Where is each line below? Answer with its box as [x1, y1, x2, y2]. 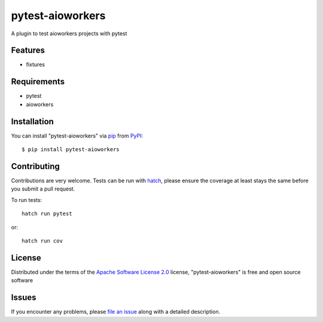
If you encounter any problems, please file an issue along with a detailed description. [11, 308, 221, 315]
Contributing [11, 161, 60, 171]
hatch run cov [22, 237, 63, 244]
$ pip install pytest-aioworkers [22, 146, 120, 153]
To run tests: [11, 196, 42, 203]
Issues [11, 293, 36, 303]
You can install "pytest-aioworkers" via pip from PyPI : [11, 132, 144, 139]
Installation [11, 116, 54, 127]
